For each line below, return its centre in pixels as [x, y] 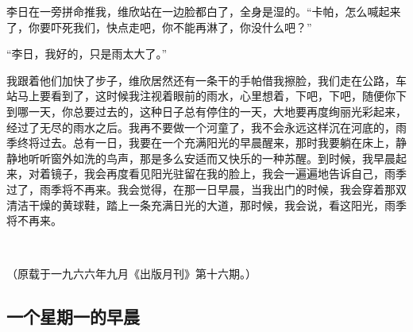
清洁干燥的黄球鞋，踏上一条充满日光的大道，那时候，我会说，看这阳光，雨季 [206, 205]
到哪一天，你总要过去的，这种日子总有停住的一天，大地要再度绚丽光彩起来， [206, 111]
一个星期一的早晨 [73, 317]
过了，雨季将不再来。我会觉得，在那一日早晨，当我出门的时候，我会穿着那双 [206, 189]
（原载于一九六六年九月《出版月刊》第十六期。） [131, 274]
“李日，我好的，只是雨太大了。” [87, 54]
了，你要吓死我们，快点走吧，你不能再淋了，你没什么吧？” [159, 27]
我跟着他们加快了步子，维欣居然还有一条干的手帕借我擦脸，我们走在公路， [201, 80]
